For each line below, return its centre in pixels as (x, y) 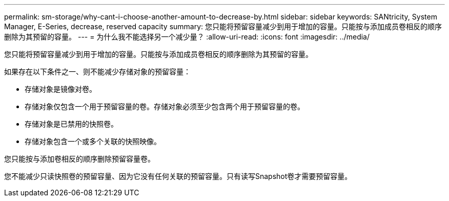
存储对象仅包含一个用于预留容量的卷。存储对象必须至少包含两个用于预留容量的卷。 (165, 106)
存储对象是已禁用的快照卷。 (71, 124)
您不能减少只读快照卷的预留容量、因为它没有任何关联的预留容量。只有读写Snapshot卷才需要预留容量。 (178, 176)
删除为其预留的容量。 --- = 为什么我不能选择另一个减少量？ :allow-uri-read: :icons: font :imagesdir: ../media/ (187, 37)
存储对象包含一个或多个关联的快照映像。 (93, 141)
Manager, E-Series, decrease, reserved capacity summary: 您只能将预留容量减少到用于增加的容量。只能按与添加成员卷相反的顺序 (223, 26)
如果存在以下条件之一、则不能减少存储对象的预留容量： (97, 72)
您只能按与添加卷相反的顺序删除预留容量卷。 (79, 159)
